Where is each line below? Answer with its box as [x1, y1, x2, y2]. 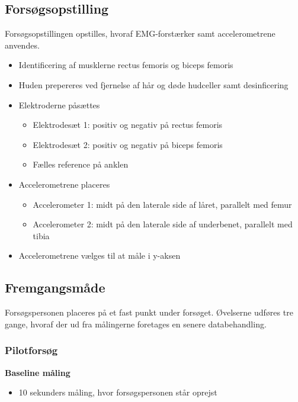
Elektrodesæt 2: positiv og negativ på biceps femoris [33, 138, 223, 150]
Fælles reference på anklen [33, 158, 129, 171]
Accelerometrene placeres [18, 178, 110, 190]
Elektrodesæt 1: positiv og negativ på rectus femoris [33, 118, 223, 131]
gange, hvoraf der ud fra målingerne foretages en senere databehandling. [5, 317, 267, 330]
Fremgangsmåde [5, 278, 105, 297]
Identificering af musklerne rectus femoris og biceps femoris [18, 59, 233, 71]
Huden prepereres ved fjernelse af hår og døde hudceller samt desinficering [18, 78, 289, 91]
